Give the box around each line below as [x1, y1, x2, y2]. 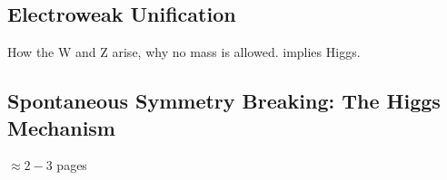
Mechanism [7, 113, 115, 141]
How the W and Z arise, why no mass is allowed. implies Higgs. [7, 43, 361, 62]
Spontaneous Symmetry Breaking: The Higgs [7, 87, 441, 115]
